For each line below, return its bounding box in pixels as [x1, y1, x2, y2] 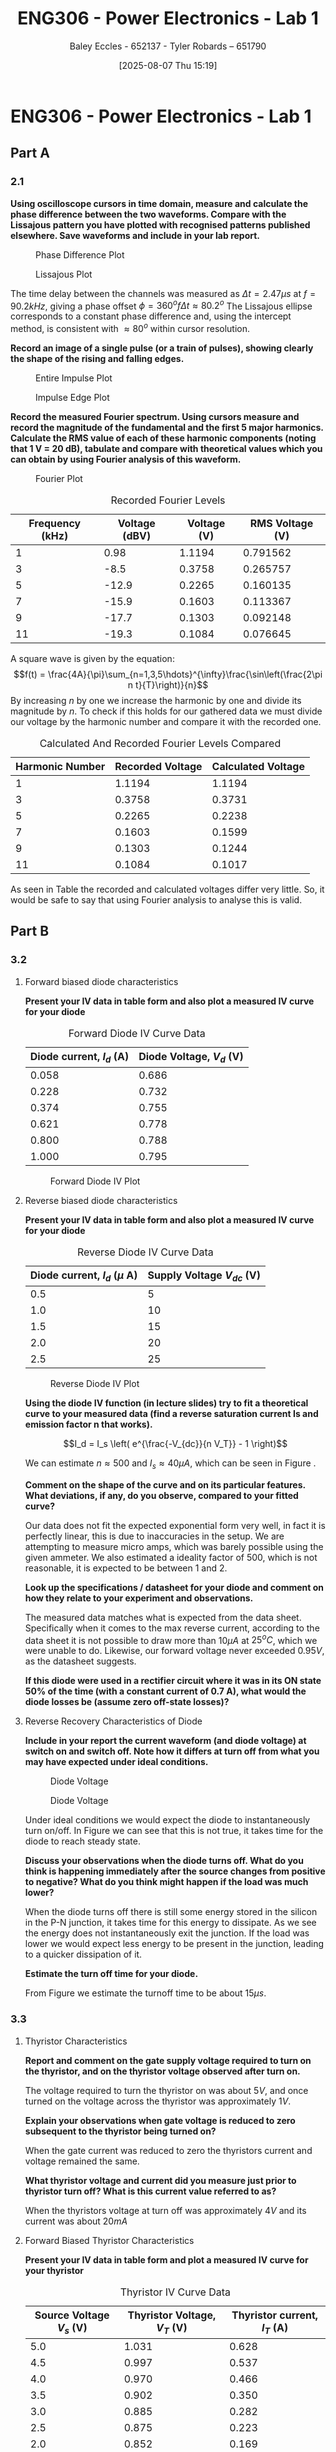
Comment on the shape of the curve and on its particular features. [24, 1478, 306, 1491]
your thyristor [24, 2264, 85, 2276]
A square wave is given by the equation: [10, 652, 175, 664]
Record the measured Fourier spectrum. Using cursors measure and [10, 410, 300, 422]
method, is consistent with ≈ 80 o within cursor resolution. [10, 321, 251, 334]
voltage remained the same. [24, 2155, 140, 2167]
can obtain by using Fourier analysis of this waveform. [10, 453, 242, 465]
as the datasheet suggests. [24, 1655, 137, 1667]
